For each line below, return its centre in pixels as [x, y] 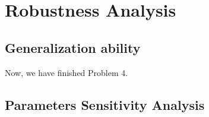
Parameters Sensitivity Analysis [105, 104]
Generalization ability [73, 47]
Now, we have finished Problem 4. [66, 72]
